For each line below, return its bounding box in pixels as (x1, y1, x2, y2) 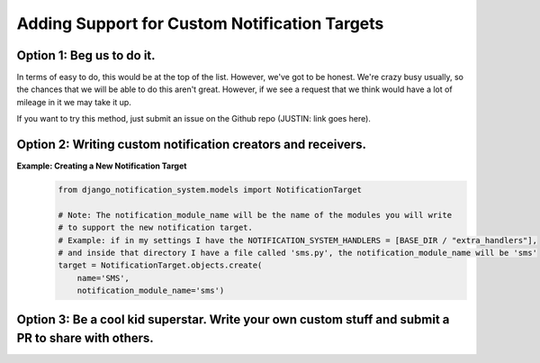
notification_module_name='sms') (76, 286, 225, 296)
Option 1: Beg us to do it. (16, 48, 157, 63)
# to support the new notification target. (58, 222, 254, 233)
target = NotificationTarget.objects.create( (58, 260, 263, 270)
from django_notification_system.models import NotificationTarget (58, 185, 363, 195)
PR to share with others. (16, 331, 155, 346)
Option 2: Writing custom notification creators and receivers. (16, 137, 366, 152)
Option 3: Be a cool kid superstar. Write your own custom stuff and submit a (16, 312, 450, 327)
